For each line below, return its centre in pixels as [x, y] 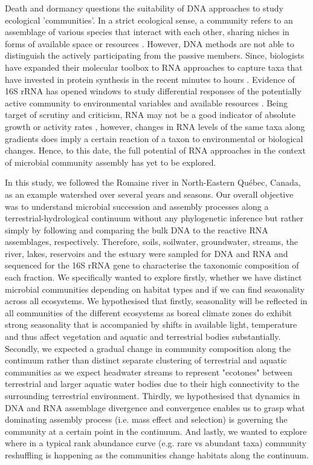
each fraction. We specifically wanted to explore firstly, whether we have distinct [153, 277]
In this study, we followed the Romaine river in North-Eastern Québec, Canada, [153, 182]
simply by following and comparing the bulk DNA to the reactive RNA [137, 229]
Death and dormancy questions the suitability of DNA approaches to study [144, 8]
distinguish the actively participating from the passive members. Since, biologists [155, 55]
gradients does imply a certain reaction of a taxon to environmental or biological [154, 138]
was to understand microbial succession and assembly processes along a [137, 206]
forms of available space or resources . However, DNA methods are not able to [150, 43]
